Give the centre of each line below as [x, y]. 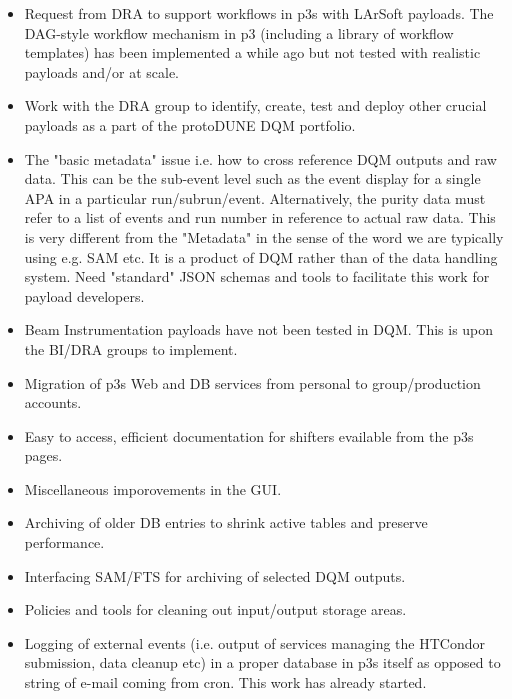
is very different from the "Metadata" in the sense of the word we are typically [264, 236]
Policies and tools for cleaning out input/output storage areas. [215, 609]
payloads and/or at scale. [101, 71]
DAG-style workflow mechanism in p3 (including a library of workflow [239, 32]
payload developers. [84, 295]
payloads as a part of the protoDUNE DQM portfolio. [190, 124]
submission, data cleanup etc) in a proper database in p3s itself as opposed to [262, 662]
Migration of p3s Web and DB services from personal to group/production [252, 382]
